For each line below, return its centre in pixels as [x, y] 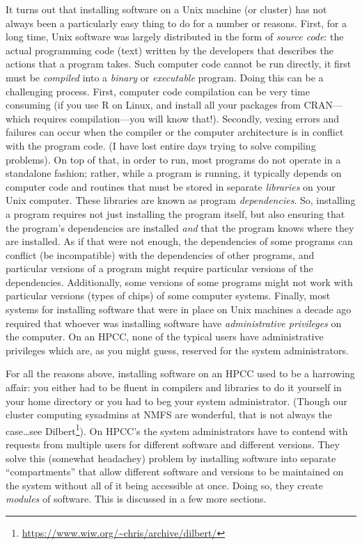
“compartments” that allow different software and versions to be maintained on [175, 472]
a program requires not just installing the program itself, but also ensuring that [175, 213]
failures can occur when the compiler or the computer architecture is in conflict [175, 132]
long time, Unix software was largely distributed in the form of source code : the [175, 37]
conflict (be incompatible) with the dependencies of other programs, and [160, 254]
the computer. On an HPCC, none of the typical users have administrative [165, 337]
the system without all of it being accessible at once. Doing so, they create [164, 485]
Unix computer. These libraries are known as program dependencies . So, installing [181, 200]
